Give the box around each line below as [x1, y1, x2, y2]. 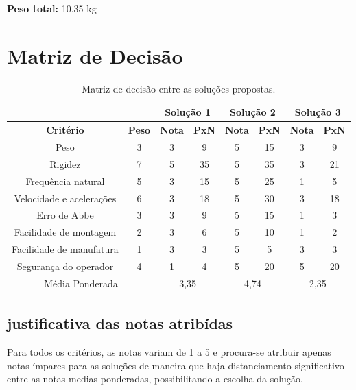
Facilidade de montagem [14, 225, 117, 239]
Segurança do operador [16, 258, 114, 273]
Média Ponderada [44, 276, 118, 290]
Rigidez [49, 156, 81, 171]
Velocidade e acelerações [14, 191, 117, 205]
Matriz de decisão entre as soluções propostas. [82, 81, 276, 95]
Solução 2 [230, 105, 276, 119]
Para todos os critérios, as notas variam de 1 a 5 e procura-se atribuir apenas [7, 345, 331, 359]
